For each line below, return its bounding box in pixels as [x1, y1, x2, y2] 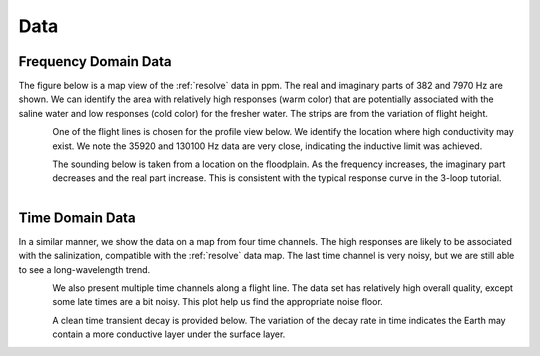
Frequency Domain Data [18, 53, 172, 70]
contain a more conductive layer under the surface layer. [52, 328, 286, 340]
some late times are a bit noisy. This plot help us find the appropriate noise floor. [52, 296, 384, 308]
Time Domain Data [18, 209, 136, 226]
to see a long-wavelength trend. [18, 263, 151, 275]
